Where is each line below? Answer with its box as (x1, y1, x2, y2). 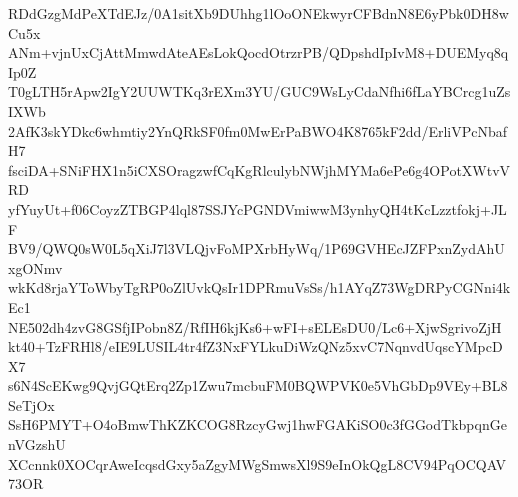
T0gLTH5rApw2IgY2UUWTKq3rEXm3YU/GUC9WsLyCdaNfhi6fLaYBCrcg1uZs (8, 81, 511, 102)
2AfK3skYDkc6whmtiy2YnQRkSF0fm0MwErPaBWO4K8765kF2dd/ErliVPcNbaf (8, 120, 507, 141)
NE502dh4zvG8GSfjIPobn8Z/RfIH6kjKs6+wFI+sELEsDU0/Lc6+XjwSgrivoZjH (8, 316, 502, 337)
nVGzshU (8, 434, 66, 455)
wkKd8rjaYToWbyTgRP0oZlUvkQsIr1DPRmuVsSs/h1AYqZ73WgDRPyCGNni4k (8, 277, 511, 298)
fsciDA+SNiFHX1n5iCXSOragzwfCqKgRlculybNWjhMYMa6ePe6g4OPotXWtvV (8, 159, 511, 180)
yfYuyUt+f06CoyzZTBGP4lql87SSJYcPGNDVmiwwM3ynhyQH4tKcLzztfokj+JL (8, 198, 507, 219)
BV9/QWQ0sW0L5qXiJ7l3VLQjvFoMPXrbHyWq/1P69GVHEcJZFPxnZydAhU (8, 238, 505, 259)
